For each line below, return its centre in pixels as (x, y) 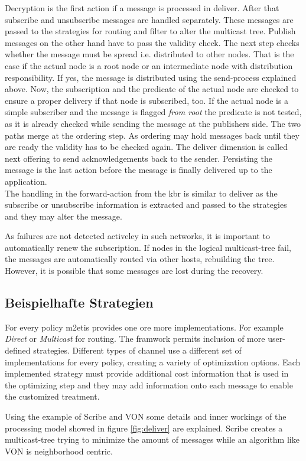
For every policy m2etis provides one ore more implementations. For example (144, 327)
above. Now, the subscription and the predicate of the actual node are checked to (152, 89)
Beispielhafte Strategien (79, 303)
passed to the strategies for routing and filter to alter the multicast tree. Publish (150, 31)
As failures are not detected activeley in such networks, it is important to (137, 236)
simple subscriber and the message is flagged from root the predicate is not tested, (153, 112)
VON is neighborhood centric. (59, 451)
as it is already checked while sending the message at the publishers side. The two (153, 123)
